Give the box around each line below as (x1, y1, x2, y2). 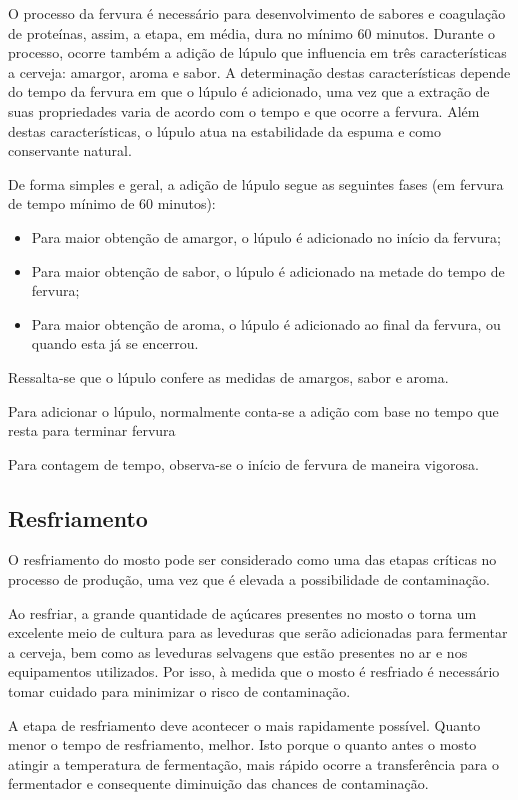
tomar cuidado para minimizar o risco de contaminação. (8, 681, 351, 702)
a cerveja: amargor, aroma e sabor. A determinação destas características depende (8, 61, 511, 82)
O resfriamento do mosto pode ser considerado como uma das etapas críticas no (8, 549, 497, 570)
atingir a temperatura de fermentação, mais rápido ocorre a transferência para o (8, 753, 499, 774)
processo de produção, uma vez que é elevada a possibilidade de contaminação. (8, 569, 490, 590)
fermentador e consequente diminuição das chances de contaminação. (8, 773, 429, 794)
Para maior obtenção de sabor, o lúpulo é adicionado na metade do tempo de (31, 260, 505, 281)
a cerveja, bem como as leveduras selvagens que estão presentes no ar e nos (8, 641, 468, 662)
